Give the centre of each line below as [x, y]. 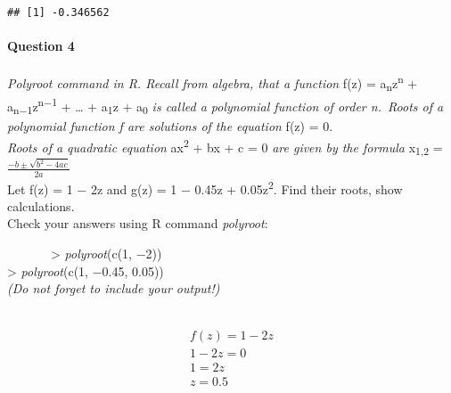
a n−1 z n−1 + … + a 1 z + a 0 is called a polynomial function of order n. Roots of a [225, 106]
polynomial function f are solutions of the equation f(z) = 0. [170, 126]
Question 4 [41, 46]
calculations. [41, 205]
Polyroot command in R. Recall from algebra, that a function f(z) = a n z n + [213, 83]
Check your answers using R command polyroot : [138, 223]
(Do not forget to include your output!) [114, 288]
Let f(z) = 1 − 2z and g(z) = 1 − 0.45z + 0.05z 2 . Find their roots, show [205, 187]
